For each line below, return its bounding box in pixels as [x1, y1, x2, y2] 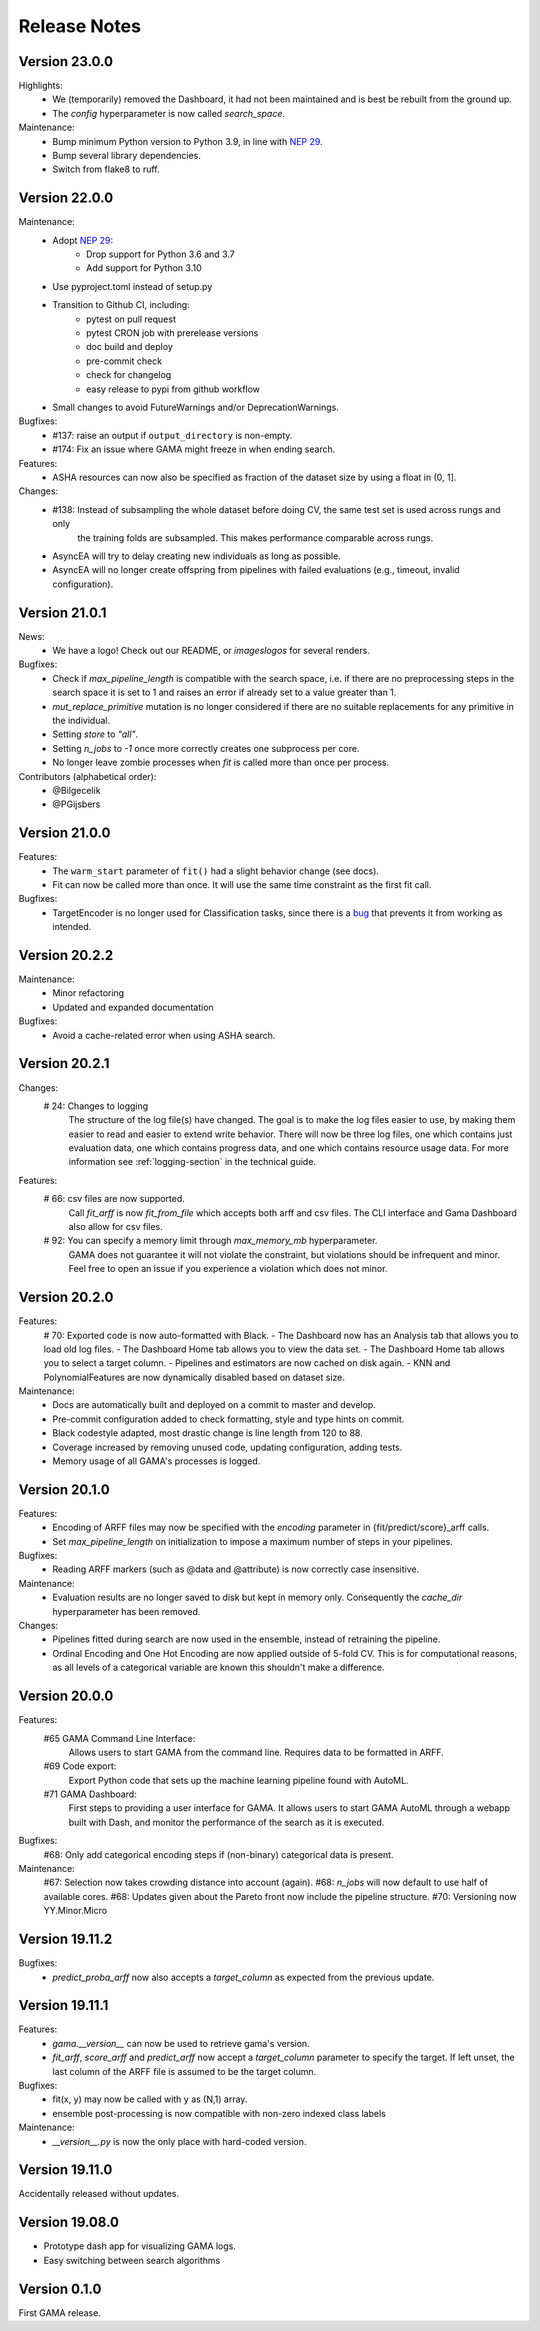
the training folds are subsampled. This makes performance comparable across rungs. [77, 531, 434, 544]
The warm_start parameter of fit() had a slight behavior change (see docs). [52, 865, 380, 877]
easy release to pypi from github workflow [86, 383, 260, 395]
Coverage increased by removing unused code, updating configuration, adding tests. [52, 1441, 403, 1453]
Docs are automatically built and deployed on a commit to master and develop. [52, 1399, 377, 1411]
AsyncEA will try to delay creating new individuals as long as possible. [52, 550, 342, 562]
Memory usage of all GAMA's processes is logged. [52, 1455, 261, 1467]
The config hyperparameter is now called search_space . [52, 107, 285, 119]
